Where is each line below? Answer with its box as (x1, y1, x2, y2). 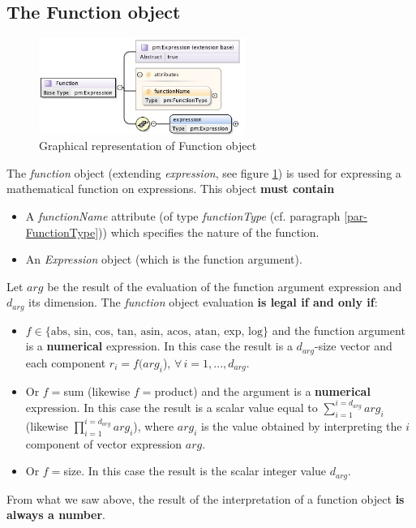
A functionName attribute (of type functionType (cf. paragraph (25, 207, 341, 224)
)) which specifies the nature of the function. (98, 223, 320, 240)
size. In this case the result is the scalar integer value (63, 462, 327, 479)
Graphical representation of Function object (39, 137, 257, 154)
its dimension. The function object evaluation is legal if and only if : (28, 294, 378, 311)
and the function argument (272, 321, 405, 338)
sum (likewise (63, 382, 131, 399)
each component (25, 354, 106, 371)
